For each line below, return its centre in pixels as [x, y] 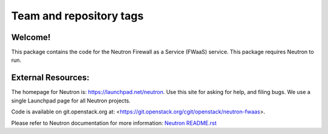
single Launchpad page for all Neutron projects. [71, 101]
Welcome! [31, 37]
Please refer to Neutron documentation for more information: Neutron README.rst [114, 123]
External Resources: [50, 78]
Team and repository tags [77, 16]
